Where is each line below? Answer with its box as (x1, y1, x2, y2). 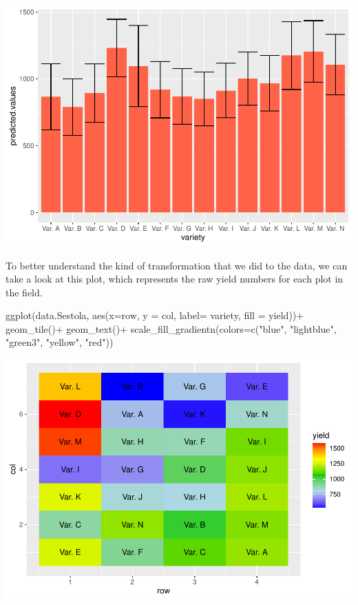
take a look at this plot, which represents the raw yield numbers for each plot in (6, 271, 344, 286)
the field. (6, 285, 43, 299)
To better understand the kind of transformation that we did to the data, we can (6, 258, 348, 272)
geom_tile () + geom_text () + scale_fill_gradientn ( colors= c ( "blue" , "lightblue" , (6, 321, 337, 336)
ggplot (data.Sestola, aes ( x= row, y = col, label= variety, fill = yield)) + (6, 308, 304, 322)
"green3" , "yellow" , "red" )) (6, 335, 114, 349)
